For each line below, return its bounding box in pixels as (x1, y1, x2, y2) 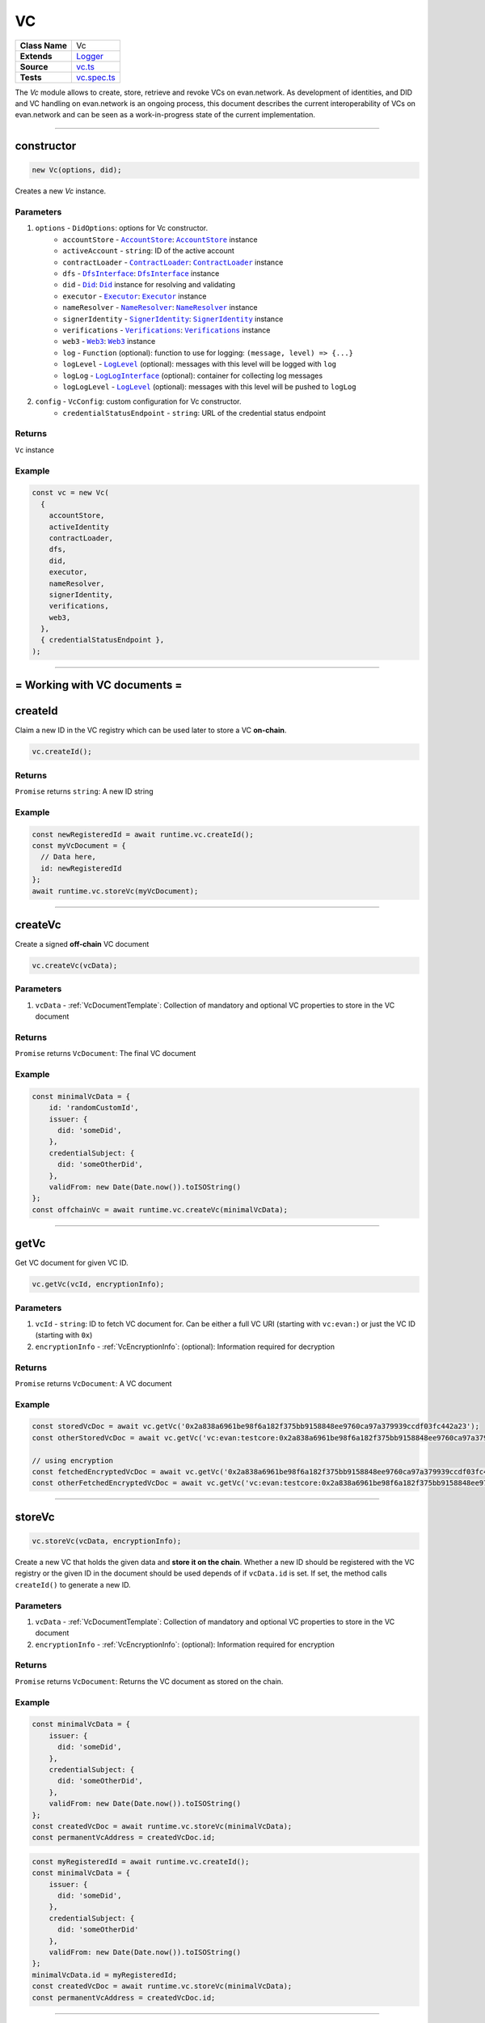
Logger (76, 50, 104, 61)
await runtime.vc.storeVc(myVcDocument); (32, 886, 199, 896)
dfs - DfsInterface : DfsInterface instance (62, 269, 220, 278)
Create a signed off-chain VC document (15, 939, 150, 949)
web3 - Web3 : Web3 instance (62, 337, 156, 346)
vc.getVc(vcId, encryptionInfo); (32, 1279, 165, 1289)
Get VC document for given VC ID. (15, 1258, 129, 1268)
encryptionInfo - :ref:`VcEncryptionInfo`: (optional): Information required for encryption (35, 1639, 335, 1649)
